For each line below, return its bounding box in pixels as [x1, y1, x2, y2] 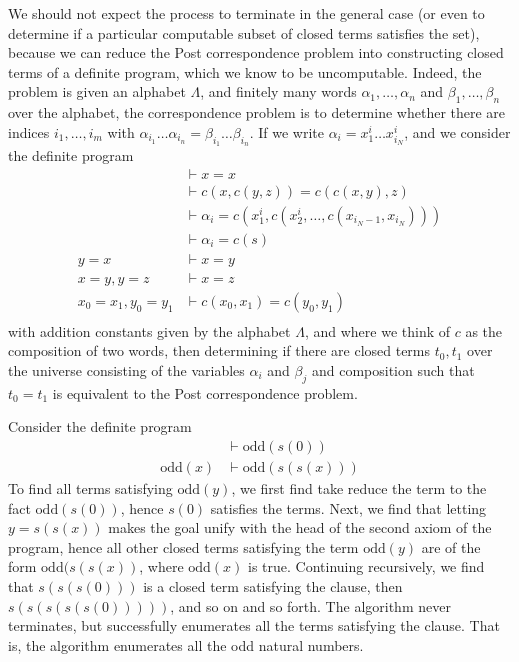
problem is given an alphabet [8, 81, 186, 102]
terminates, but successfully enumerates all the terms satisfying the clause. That [8, 615, 500, 636]
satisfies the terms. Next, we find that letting [210, 497, 487, 518]
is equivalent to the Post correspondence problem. [52, 382, 358, 403]
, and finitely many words [200, 81, 357, 102]
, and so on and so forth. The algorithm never [170, 595, 451, 616]
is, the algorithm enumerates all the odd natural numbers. [8, 634, 364, 655]
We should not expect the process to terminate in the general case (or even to [8, 3, 485, 23]
